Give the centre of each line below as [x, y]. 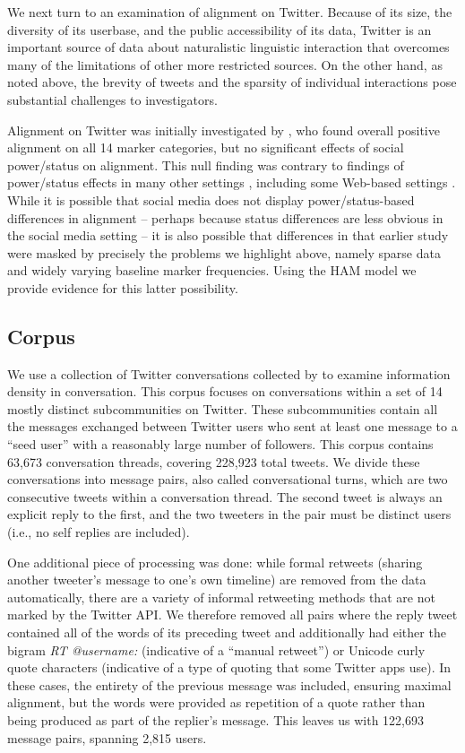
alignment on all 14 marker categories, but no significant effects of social [206, 147]
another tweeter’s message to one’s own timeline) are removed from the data [217, 580]
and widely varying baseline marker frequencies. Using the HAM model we [212, 270]
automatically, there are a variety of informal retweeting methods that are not [221, 597]
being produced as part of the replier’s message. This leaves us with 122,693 [215, 719]
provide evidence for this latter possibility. [123, 287]
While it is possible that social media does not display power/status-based [211, 199]
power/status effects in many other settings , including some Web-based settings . [232, 182]
